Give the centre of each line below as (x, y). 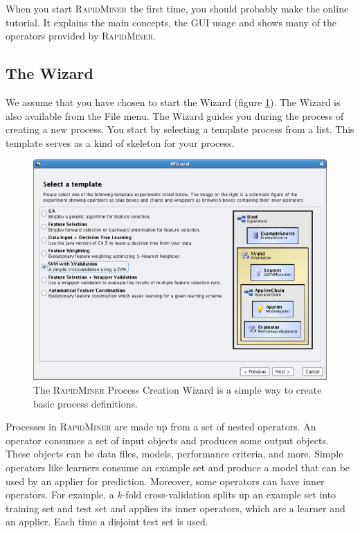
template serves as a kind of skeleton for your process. (120, 142)
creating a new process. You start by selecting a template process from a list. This (180, 129)
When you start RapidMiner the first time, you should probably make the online (177, 8)
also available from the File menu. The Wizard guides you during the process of (175, 115)
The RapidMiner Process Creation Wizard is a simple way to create (178, 389)
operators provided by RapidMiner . (81, 36)
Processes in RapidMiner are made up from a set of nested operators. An (161, 427)
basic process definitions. (85, 403)
